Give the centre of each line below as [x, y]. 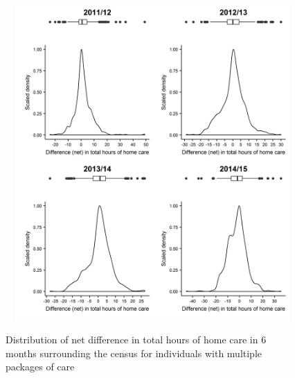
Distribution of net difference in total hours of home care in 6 [136, 340]
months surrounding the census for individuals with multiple [134, 353]
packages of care [40, 367]
